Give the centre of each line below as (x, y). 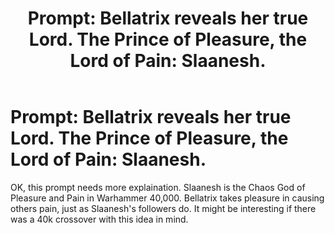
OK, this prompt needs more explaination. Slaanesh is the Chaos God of (158, 187)
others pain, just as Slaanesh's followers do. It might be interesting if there (163, 208)
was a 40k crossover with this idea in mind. (99, 219)
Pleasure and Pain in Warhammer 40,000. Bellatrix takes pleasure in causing (167, 198)
